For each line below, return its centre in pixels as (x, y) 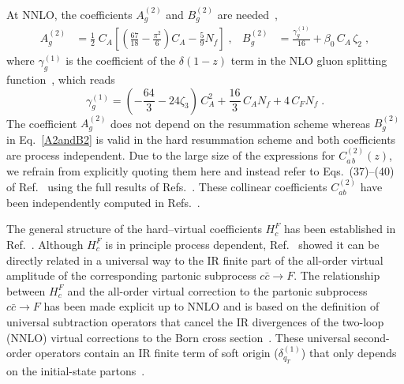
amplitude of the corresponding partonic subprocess (131, 275)
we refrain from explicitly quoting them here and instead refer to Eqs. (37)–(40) (200, 170)
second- (372, 337)
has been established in (340, 229)
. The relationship (337, 275)
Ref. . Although (45, 244)
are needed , (247, 14)
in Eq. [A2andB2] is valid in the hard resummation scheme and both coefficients (201, 139)
